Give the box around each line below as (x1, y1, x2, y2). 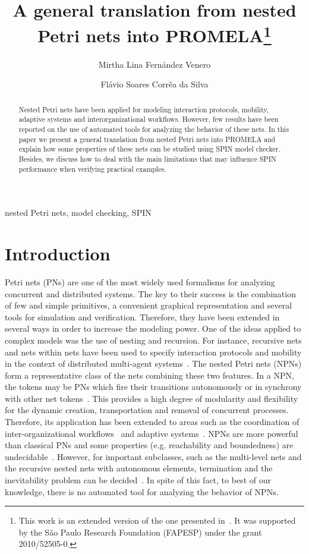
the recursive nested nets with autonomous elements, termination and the (5, 462, 273, 474)
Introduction (5, 241, 111, 265)
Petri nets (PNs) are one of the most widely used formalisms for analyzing (5, 275, 275, 288)
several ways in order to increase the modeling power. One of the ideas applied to (5, 322, 301, 335)
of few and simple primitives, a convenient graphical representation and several (5, 299, 292, 311)
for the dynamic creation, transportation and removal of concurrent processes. (5, 404, 289, 416)
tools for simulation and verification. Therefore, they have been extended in (5, 310, 280, 323)
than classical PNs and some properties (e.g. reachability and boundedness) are (5, 439, 294, 451)
